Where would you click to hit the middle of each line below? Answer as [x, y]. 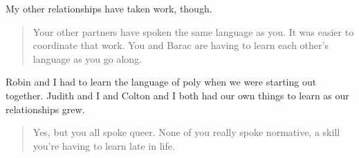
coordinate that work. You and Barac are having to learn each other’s [181, 45]
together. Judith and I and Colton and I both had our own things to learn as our [177, 95]
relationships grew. [45, 109]
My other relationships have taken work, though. [109, 8]
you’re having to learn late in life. [104, 145]
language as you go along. [87, 58]
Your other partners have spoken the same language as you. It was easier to [193, 31]
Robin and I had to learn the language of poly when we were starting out [161, 82]
